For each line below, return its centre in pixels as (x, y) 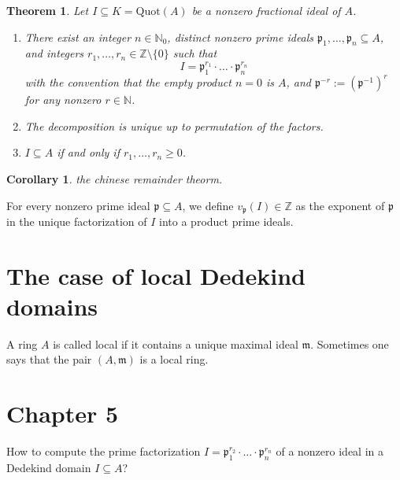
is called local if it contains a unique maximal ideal (176, 343)
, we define (208, 205)
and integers (54, 53)
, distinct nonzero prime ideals (241, 37)
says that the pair (49, 359)
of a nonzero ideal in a (330, 451)
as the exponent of (340, 205)
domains (52, 306)
